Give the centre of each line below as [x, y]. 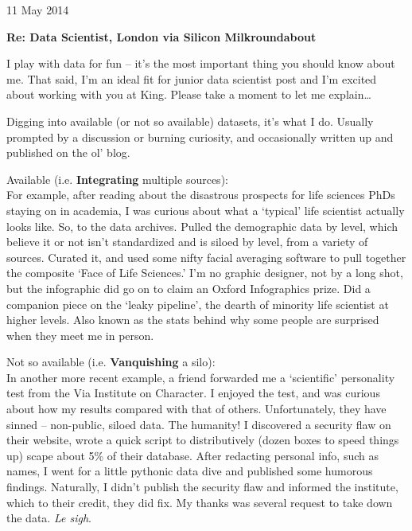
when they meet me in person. [80, 335]
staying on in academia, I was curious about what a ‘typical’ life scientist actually [206, 210]
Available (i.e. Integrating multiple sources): [117, 179]
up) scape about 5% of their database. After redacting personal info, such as [193, 455]
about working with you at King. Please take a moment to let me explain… [189, 94]
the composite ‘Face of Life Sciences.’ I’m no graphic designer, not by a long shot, [205, 273]
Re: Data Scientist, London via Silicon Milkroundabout [161, 36]
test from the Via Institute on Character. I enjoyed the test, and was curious [193, 393]
